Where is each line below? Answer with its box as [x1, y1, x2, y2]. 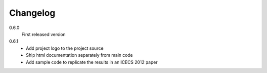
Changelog [9, 7, 55, 18]
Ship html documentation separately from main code [26, 52, 133, 58]
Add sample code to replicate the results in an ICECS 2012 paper [26, 59, 158, 65]
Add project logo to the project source [26, 45, 104, 51]
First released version [21, 31, 66, 37]
